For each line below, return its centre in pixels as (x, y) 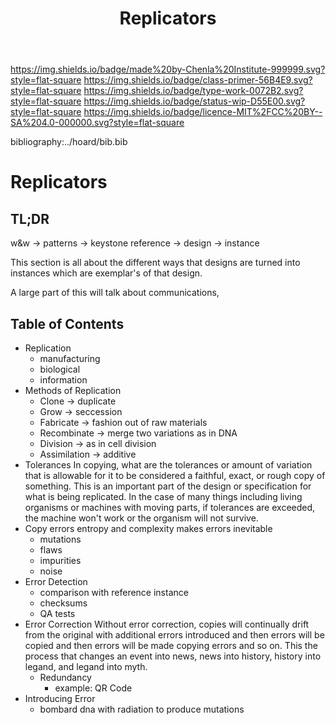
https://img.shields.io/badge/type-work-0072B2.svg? (193, 91)
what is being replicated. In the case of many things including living (163, 496)
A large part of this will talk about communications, (115, 293)
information (63, 380)
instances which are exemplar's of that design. (106, 273)
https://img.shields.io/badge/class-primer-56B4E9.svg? (198, 80)
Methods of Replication (73, 390)
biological (60, 369)
